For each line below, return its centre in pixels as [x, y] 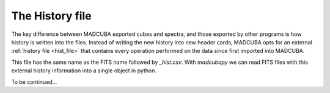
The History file [51, 16]
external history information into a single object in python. [84, 71]
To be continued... [34, 81]
